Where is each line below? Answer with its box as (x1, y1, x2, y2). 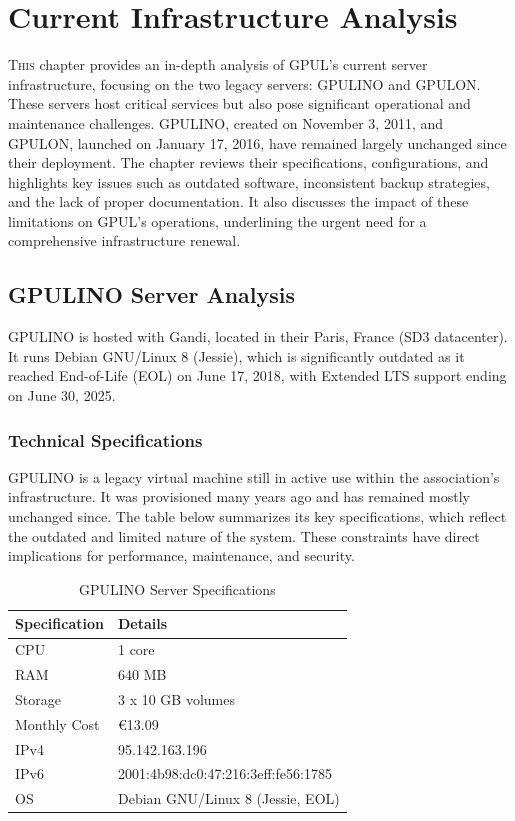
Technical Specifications (8, 427, 203, 452)
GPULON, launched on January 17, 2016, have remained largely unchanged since (8, 132, 507, 153)
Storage (15, 688, 61, 709)
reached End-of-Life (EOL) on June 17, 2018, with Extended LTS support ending (8, 365, 507, 386)
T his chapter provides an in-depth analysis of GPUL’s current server (8, 54, 428, 75)
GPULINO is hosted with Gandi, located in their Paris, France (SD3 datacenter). (8, 326, 508, 347)
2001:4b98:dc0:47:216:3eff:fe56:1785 (117, 763, 332, 784)
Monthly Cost (15, 713, 100, 734)
